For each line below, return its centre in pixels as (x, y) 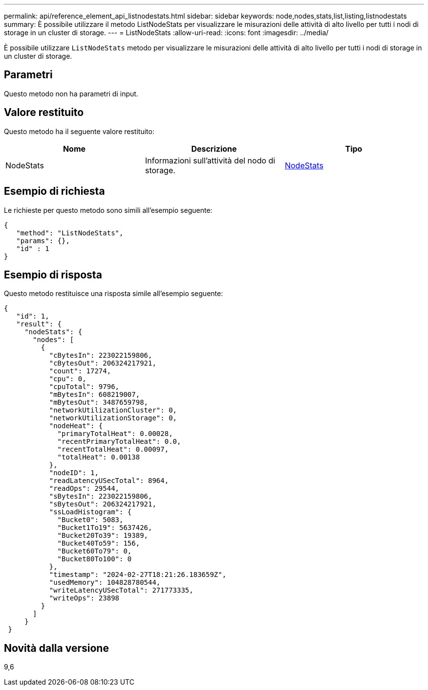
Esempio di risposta (53, 275)
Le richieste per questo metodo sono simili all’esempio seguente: (108, 210)
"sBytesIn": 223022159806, (101, 496)
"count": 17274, (80, 371)
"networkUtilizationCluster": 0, (113, 410)
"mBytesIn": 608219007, (95, 395)
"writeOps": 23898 (84, 598)
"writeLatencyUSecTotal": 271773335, (121, 590)
